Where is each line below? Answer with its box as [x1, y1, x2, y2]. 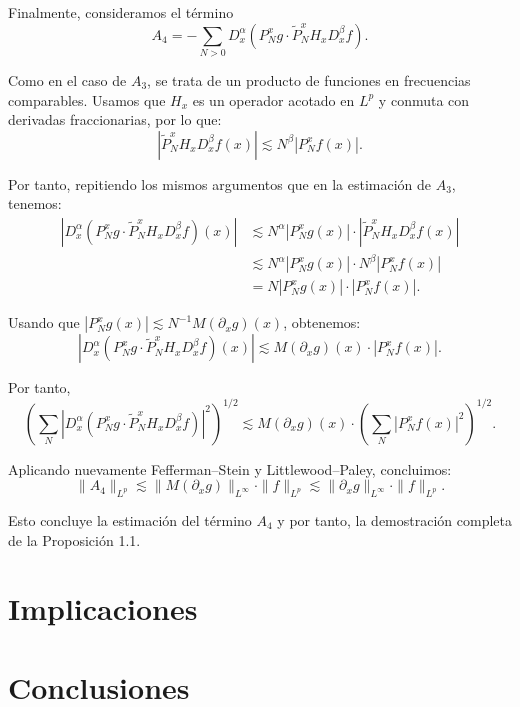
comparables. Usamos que [8, 89, 166, 110]
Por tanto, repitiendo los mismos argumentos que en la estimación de [8, 173, 431, 194]
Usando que [8, 312, 80, 333]
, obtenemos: [283, 312, 361, 333]
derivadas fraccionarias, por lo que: [8, 109, 222, 130]
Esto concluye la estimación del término [8, 509, 252, 530]
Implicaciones [8, 588, 198, 629]
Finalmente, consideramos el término [8, 2, 234, 22]
